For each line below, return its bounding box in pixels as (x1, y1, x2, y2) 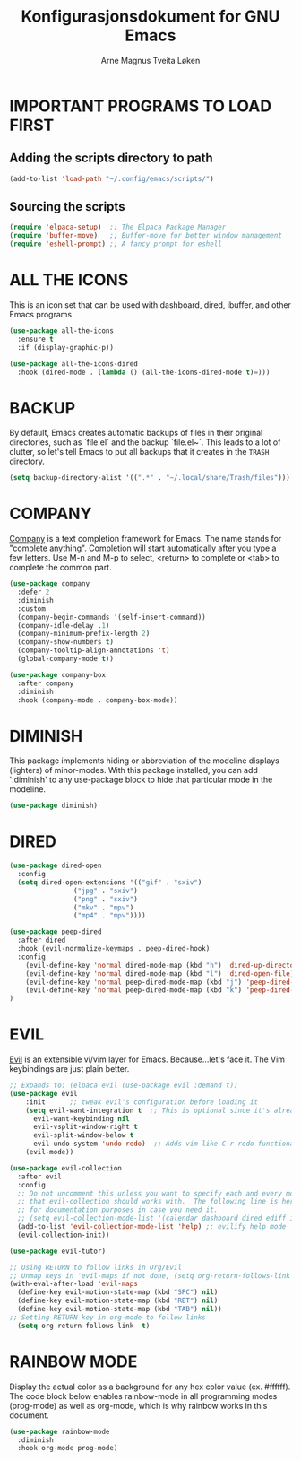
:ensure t (17, 335, 54, 344)
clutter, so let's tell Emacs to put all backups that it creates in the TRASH (9, 447, 270, 457)
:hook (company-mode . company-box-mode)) (17, 695, 178, 705)
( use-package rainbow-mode (9, 1427, 110, 1436)
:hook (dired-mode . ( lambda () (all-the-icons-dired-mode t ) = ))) (17, 368, 271, 377)
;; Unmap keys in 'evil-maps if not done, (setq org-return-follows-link (9, 1271, 291, 1280)
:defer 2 (17, 587, 50, 596)
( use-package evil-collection (9, 1163, 123, 1172)
